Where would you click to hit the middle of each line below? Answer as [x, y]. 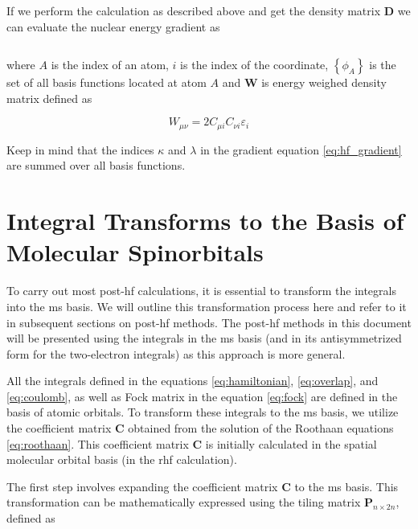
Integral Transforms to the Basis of [205, 221]
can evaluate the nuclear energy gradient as [113, 26]
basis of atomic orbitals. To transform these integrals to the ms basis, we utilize [203, 412]
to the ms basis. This [346, 486]
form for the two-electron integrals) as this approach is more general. [176, 353]
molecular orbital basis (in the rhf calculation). [122, 459]
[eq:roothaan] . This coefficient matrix [98, 443]
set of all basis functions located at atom [107, 82]
